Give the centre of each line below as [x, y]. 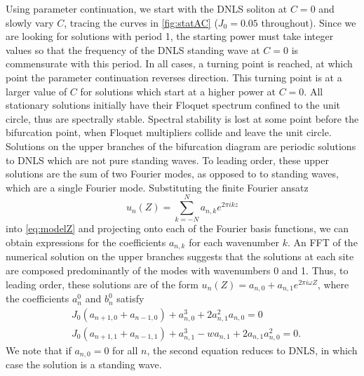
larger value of [36, 91]
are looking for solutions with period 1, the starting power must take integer [170, 36]
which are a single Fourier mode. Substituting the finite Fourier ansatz [157, 187]
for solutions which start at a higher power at [178, 91]
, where [333, 284]
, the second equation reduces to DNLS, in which [252, 350]
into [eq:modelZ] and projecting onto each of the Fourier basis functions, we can [177, 228]
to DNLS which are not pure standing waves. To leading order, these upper [167, 160]
